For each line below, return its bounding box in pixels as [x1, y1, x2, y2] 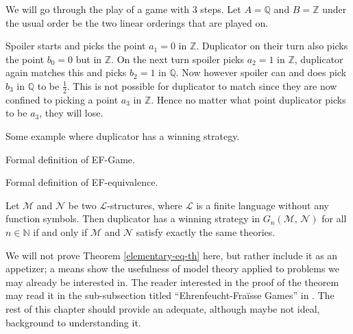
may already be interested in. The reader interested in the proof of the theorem [5, 274, 339, 289]
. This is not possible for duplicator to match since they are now [66, 78, 337, 93]
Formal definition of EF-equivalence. [5, 175, 158, 189]
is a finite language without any [196, 198, 329, 212]
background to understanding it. [5, 315, 141, 329]
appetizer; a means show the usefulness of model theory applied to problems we [5, 261, 340, 276]
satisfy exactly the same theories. [136, 224, 276, 239]
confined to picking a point [5, 92, 119, 106]
